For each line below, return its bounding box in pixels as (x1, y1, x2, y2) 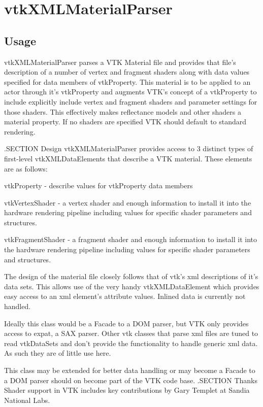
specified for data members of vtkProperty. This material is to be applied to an (4, 76, 251, 87)
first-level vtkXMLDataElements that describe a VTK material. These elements (4, 153, 252, 163)
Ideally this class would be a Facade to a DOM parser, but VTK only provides (4, 318, 249, 328)
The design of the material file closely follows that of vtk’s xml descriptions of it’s (4, 271, 258, 282)
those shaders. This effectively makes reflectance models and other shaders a (4, 106, 241, 117)
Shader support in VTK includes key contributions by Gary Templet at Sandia (4, 385, 250, 395)
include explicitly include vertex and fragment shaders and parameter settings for (4, 96, 257, 107)
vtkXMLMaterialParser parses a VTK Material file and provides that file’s (4, 56, 236, 67)
